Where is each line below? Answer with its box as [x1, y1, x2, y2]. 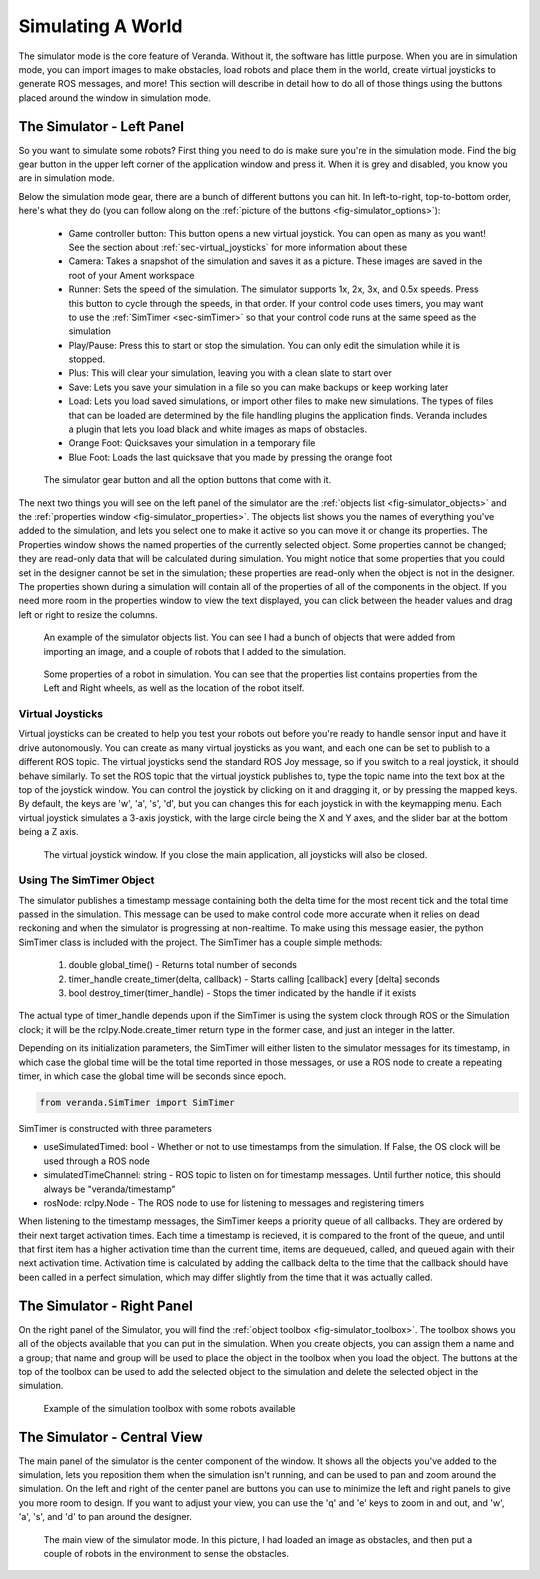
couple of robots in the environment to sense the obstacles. [43, 1547, 290, 1559]
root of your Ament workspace [68, 269, 195, 281]
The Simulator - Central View [18, 1428, 204, 1445]
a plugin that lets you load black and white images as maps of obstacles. [68, 423, 368, 435]
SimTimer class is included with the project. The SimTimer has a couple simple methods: [18, 936, 383, 948]
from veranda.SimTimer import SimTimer [39, 1096, 235, 1108]
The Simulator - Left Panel [18, 118, 185, 135]
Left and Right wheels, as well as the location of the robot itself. [43, 682, 305, 694]
